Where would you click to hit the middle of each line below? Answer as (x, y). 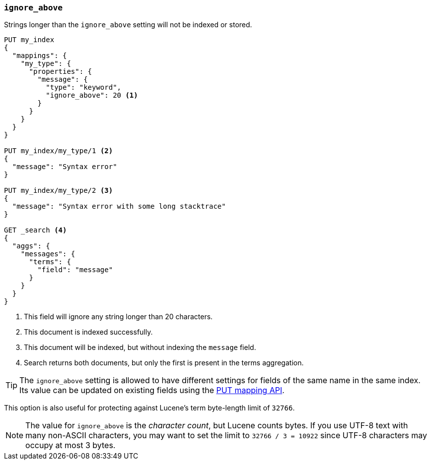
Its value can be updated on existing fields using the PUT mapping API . (152, 390)
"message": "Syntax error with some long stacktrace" (119, 206)
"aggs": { (31, 246)
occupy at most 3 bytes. (71, 445)
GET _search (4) (36, 230)
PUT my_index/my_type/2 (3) (59, 191)
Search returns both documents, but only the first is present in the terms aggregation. (164, 363)
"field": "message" (75, 270)
